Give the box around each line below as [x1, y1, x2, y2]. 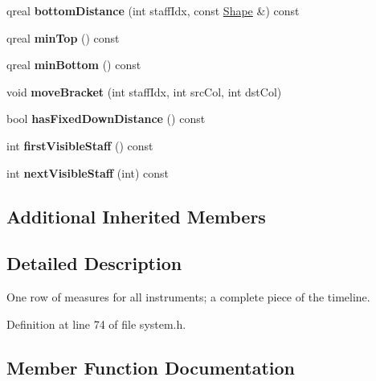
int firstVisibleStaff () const [6, 137, 153, 154]
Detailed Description [6, 251, 182, 276]
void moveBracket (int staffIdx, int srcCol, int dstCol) [6, 83, 282, 100]
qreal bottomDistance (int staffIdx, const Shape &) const [6, 2, 300, 18]
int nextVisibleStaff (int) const [6, 164, 170, 181]
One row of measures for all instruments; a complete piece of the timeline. [6, 289, 370, 305]
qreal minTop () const [6, 29, 120, 46]
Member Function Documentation [6, 354, 296, 379]
